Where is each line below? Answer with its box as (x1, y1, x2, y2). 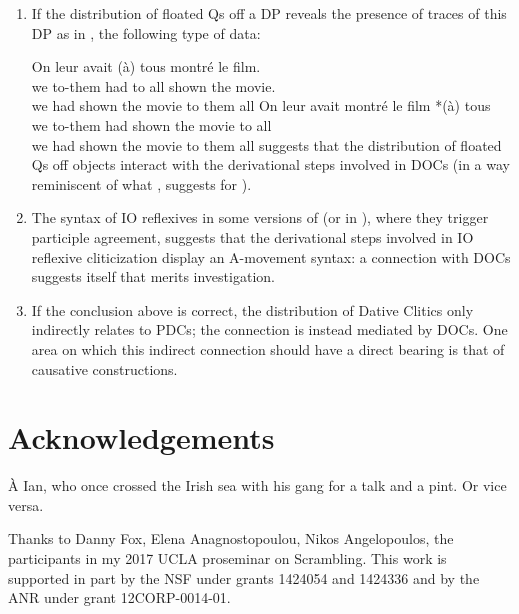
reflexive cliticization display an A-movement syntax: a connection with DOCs (31, 246, 511, 267)
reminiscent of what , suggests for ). (31, 173, 252, 194)
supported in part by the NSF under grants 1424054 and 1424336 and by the (8, 567, 480, 588)
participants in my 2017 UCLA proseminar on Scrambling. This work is (8, 548, 447, 568)
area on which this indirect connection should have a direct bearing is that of (31, 338, 505, 359)
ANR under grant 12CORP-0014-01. (8, 587, 231, 608)
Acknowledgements (8, 417, 275, 458)
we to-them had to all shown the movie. (31, 75, 276, 96)
